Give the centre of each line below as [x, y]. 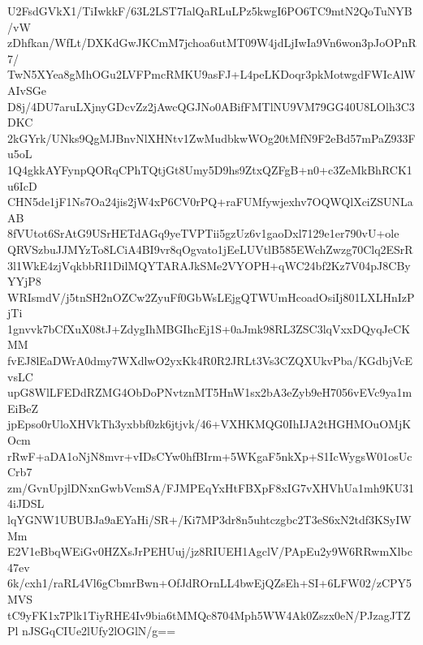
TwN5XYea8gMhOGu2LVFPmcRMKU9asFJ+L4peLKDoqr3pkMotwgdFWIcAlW [211, 74]
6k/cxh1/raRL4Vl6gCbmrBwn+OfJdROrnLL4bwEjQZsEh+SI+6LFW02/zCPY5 [210, 583]
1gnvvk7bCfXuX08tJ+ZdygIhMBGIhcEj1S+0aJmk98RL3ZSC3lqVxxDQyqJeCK [209, 328]
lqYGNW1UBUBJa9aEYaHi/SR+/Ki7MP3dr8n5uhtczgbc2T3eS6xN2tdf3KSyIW [209, 519]
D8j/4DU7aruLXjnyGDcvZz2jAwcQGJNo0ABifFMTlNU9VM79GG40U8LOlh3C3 [211, 106]
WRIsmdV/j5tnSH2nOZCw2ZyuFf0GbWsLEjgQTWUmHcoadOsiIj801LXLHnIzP [211, 297]
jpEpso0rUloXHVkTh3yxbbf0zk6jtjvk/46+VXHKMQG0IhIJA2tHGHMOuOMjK [209, 424]
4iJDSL [26, 503]
